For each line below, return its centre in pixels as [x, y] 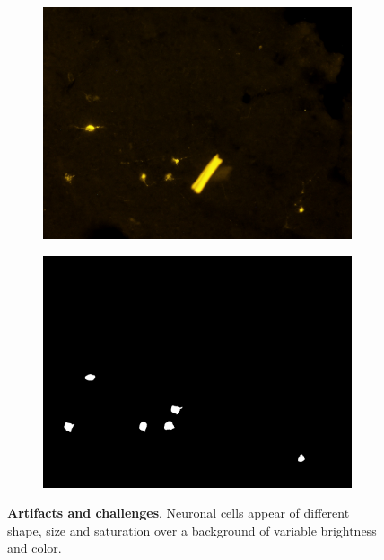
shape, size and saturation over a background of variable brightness [192, 530]
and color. [35, 548]
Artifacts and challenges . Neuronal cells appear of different [179, 513]
